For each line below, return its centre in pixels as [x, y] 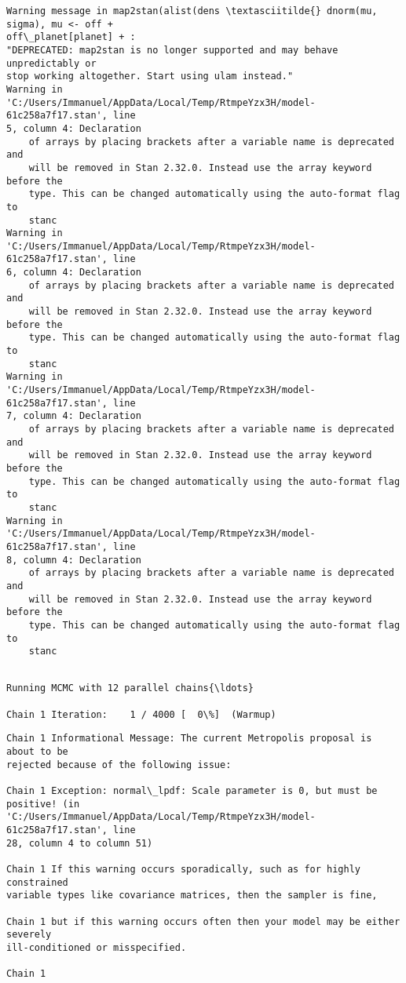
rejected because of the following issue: [119, 765]
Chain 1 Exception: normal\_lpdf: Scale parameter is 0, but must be [192, 791]
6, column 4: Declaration [74, 273]
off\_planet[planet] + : [71, 37]
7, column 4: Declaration [74, 416]
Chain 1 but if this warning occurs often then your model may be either [203, 921]
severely [29, 935]
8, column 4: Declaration [74, 560]
